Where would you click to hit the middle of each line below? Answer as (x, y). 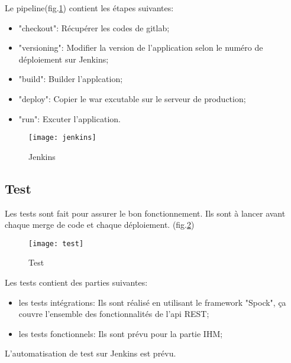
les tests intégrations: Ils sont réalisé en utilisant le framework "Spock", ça (152, 302)
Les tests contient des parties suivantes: (76, 282)
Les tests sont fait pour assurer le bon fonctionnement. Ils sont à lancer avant (145, 213)
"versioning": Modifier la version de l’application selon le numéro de (141, 48)
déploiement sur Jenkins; (64, 59)
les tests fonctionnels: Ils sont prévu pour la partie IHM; (121, 333)
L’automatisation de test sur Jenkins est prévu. (90, 353)
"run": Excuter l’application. (69, 118)
